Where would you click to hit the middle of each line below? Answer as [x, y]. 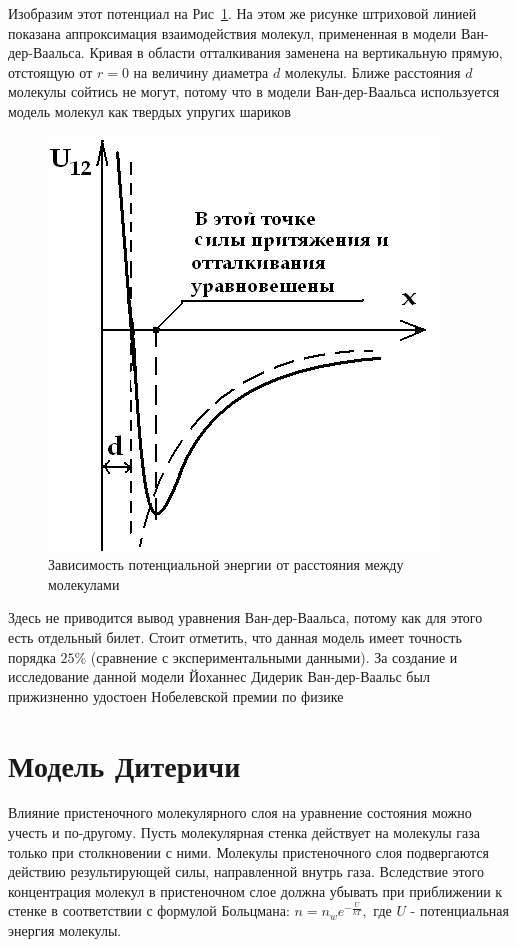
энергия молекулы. [65, 930]
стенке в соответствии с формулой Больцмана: [149, 910]
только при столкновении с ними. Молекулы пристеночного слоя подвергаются [248, 851]
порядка [32, 656]
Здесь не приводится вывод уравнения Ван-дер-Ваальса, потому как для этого [245, 617]
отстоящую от [50, 71]
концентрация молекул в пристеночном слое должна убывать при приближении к [255, 890]
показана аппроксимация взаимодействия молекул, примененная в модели [232, 32]
